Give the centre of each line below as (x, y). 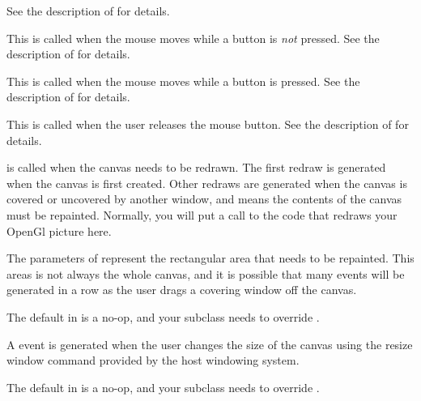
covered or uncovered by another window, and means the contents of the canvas (204, 199)
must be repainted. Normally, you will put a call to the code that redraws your (202, 214)
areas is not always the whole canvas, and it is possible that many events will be (206, 273)
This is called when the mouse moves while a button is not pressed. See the (193, 38)
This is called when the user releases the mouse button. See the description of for (208, 124)
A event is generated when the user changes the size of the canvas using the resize (210, 344)
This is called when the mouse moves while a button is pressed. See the (183, 81)
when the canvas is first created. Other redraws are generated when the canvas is (207, 183)
